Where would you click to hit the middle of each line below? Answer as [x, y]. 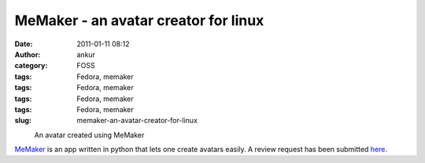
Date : [24, 44]
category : [31, 66]
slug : [23, 121]
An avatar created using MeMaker [89, 135]
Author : [28, 54]
